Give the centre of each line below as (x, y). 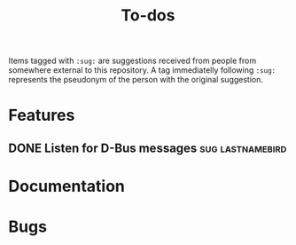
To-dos (148, 16)
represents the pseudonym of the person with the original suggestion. (136, 80)
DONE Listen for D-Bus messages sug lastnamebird (148, 148)
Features (42, 115)
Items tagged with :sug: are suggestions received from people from (132, 61)
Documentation (67, 186)
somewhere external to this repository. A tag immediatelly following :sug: (142, 70)
